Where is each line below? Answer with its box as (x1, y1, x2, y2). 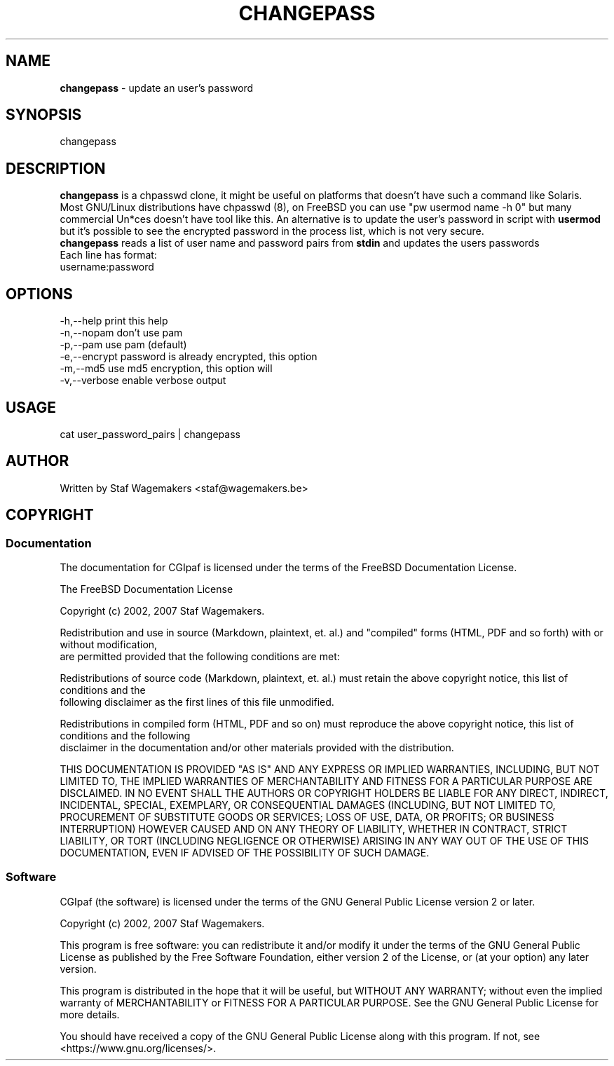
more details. (60, 1008, 120, 1020)
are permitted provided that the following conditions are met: (60, 650, 340, 663)
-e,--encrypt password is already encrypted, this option (60, 350, 318, 363)
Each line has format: (60, 249, 157, 261)
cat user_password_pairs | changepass (60, 428, 240, 440)
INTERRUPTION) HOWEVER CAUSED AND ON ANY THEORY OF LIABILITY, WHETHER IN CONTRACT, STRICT (60, 823, 568, 835)
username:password (60, 261, 154, 273)
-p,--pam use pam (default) (60, 339, 187, 351)
